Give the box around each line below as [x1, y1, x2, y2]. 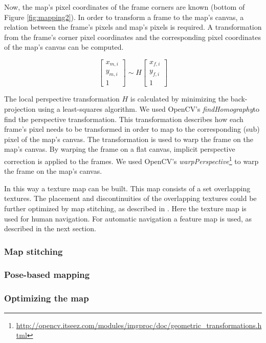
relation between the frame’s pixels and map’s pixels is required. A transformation [4, 22, 262, 32]
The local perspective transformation [4, 93, 120, 104]
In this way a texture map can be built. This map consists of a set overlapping [4, 183, 251, 193]
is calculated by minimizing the [130, 93, 229, 104]
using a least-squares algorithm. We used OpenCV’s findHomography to [38, 103, 260, 114]
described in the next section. [4, 223, 96, 234]
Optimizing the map [4, 292, 89, 305]
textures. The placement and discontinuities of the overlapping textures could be [4, 193, 257, 204]
